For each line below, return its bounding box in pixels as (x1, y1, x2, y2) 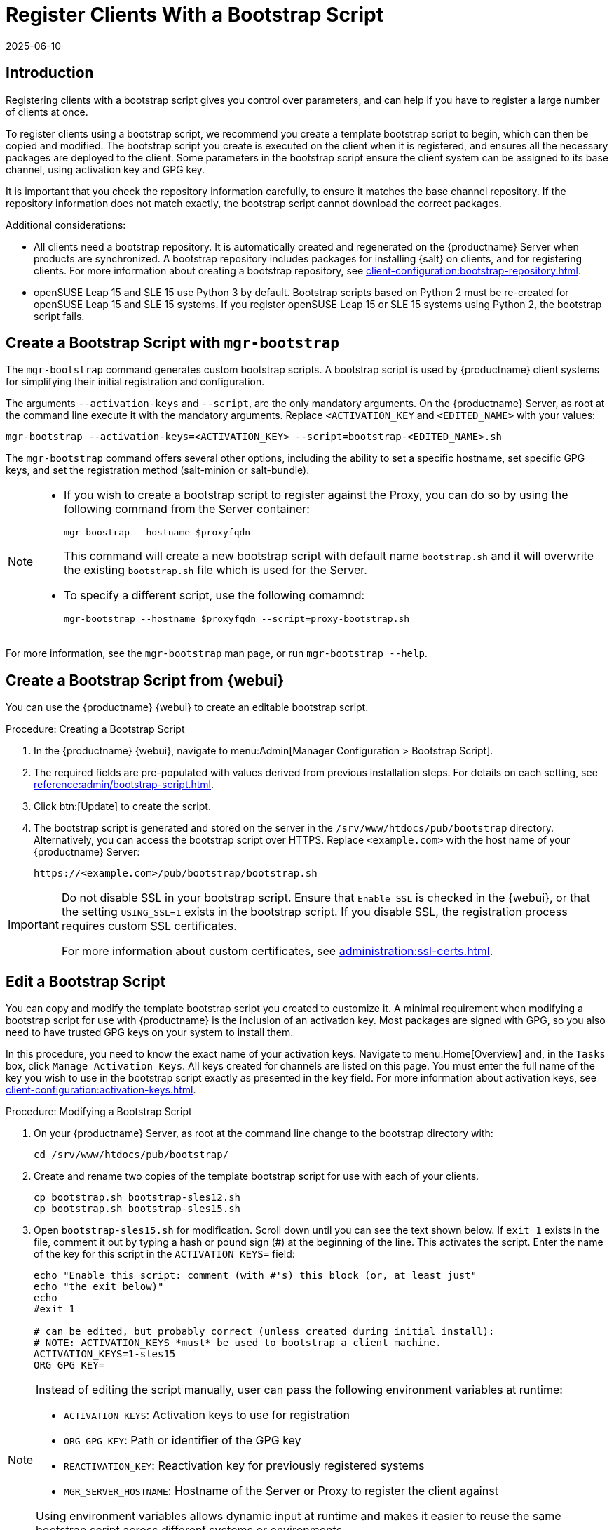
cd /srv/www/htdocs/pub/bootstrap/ (34, 1149, 229, 1161)
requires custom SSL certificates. (61, 919, 237, 933)
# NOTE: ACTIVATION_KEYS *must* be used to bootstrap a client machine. (34, 1337, 442, 1349)
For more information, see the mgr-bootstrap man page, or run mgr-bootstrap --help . (6, 647, 428, 660)
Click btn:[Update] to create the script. (34, 800, 211, 813)
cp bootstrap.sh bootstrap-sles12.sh (34, 1192, 241, 1204)
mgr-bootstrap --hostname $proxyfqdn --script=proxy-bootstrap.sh (64, 613, 410, 625)
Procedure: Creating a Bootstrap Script (6, 723, 185, 736)
